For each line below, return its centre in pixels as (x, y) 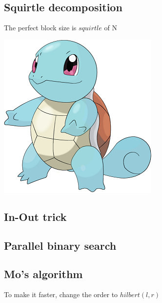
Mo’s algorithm (43, 274)
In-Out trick (35, 216)
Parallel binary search (60, 245)
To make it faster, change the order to (61, 294)
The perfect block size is (40, 28)
